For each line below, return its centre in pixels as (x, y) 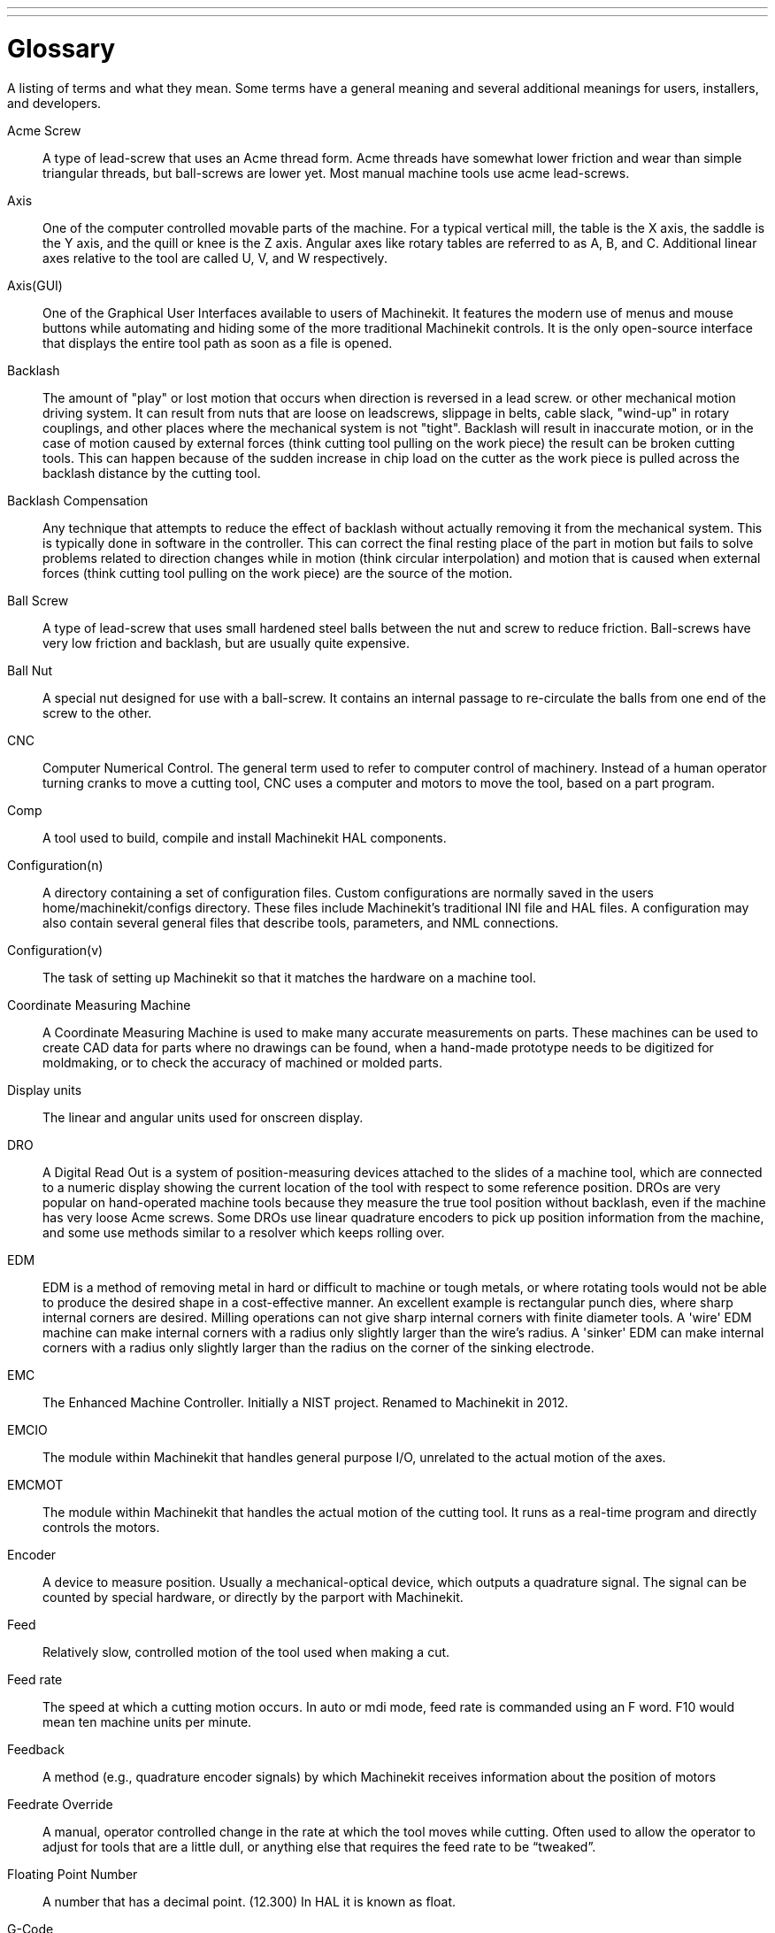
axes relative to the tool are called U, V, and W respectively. (215, 258)
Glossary (61, 48)
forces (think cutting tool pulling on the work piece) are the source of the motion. (278, 573)
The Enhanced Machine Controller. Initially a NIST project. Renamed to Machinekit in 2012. (306, 1402)
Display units (45, 1090)
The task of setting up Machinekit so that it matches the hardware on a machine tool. (289, 977)
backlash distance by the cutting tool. (152, 473)
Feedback (36, 1749)
